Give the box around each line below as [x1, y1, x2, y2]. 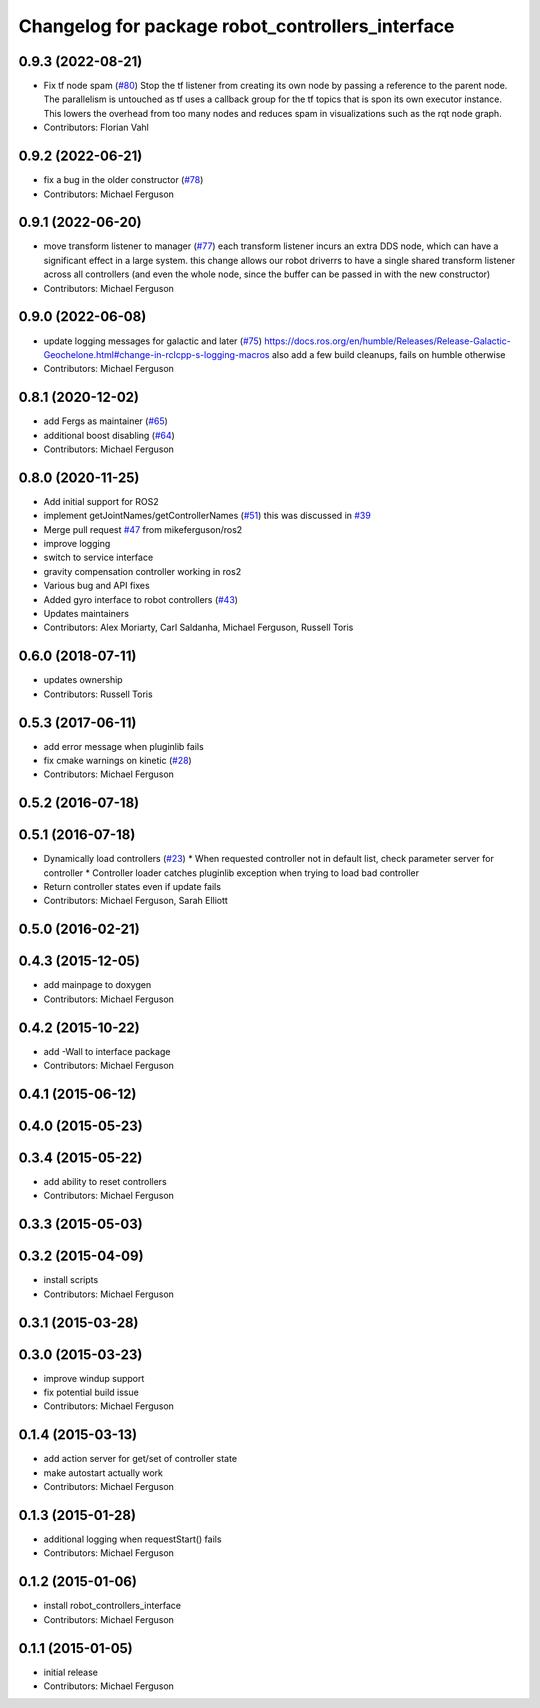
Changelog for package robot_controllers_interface [18, 15, 455, 37]
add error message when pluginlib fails [43, 740, 204, 752]
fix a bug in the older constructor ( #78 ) [43, 174, 204, 186]
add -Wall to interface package [43, 1045, 171, 1057]
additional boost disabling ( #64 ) [43, 429, 175, 441]
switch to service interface [43, 551, 154, 564]
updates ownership [43, 674, 124, 686]
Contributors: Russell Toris [43, 688, 154, 700]
